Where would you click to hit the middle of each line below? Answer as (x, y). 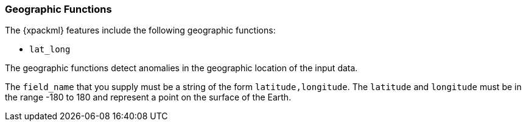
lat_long (50, 50)
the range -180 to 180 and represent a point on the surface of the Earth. (148, 97)
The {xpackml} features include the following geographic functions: (140, 30)
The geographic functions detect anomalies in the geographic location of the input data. (181, 68)
